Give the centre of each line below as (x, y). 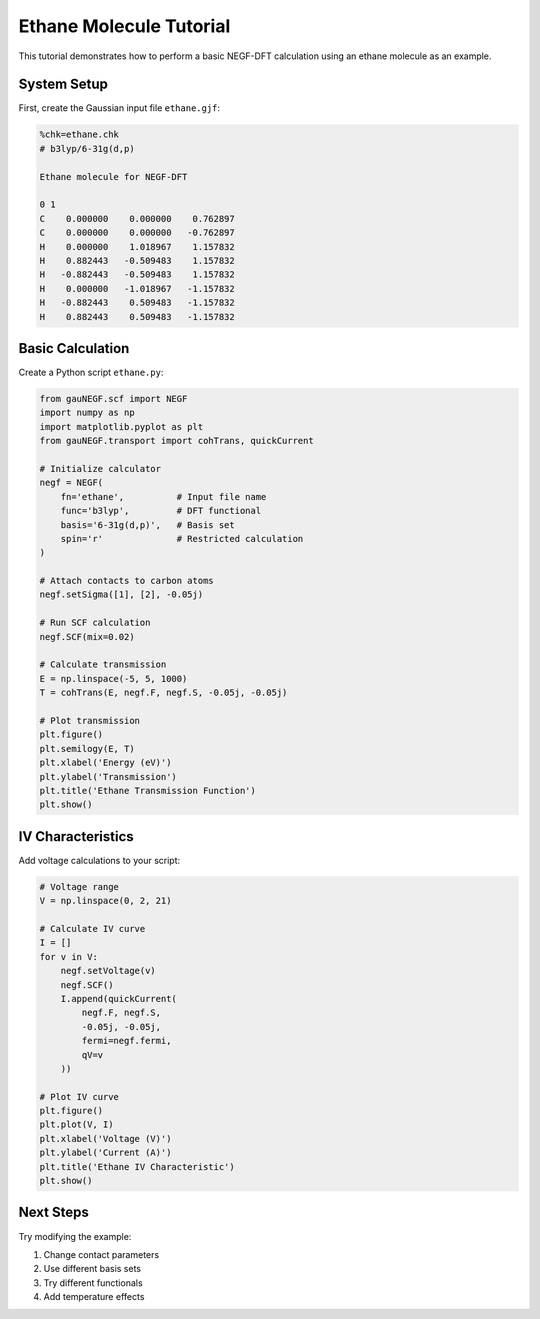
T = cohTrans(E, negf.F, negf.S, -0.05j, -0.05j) (163, 693)
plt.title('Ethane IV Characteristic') (137, 1166)
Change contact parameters (101, 1254)
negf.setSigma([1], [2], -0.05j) (121, 594)
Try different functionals (93, 1282)
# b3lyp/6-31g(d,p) (87, 148)
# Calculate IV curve (92, 928)
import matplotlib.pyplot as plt (121, 426)
